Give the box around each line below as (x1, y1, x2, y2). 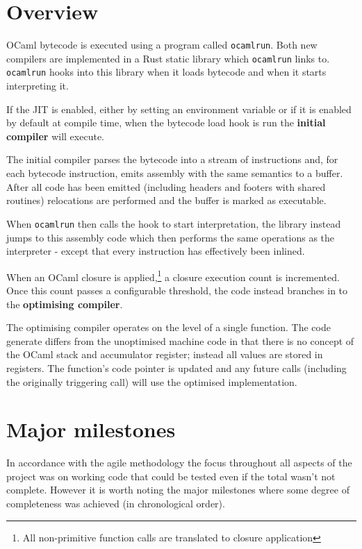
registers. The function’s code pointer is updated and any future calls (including (6, 360, 347, 375)
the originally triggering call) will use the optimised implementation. (6, 374, 297, 389)
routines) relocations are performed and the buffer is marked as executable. (6, 193, 327, 208)
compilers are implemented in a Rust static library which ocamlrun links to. (6, 51, 330, 65)
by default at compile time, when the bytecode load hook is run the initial (6, 115, 326, 130)
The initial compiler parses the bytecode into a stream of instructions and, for (6, 152, 338, 167)
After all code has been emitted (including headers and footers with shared (6, 179, 326, 194)
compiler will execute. (6, 128, 105, 143)
